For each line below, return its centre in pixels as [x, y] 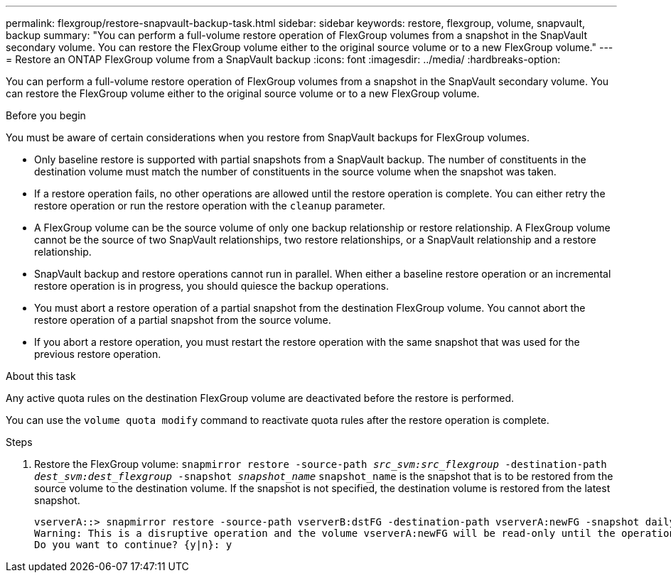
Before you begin [46, 115]
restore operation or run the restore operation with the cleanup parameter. [210, 206]
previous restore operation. [98, 354]
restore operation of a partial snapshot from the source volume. [183, 320]
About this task [41, 376]
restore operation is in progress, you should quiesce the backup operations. [211, 286]
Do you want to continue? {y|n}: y [133, 545]
